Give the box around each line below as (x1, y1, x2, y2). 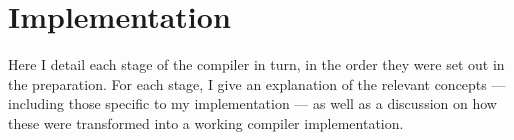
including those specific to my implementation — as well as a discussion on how (8, 93, 497, 114)
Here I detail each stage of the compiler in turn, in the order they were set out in (8, 54, 505, 75)
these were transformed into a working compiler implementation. (8, 112, 404, 133)
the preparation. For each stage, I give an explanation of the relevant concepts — (8, 73, 506, 94)
